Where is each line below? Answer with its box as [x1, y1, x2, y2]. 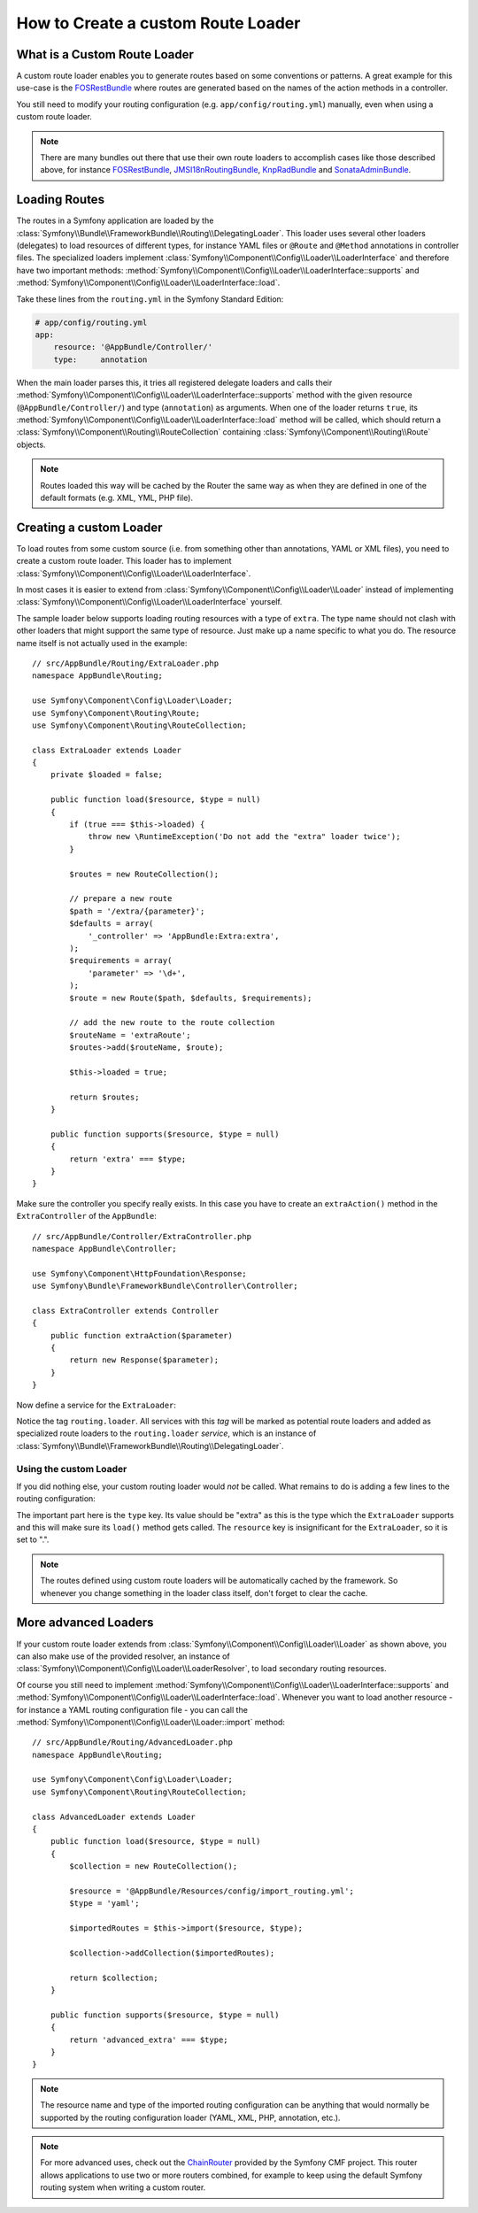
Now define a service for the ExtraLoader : [16, 1400, 177, 1410]
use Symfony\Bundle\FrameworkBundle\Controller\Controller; [32, 1281, 298, 1292]
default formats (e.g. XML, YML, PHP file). [40, 492, 194, 503]
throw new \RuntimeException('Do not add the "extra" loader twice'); [88, 832, 401, 842]
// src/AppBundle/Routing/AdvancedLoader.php [32, 1738, 234, 1747]
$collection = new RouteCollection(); [69, 1862, 238, 1871]
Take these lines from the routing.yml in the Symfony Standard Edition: [16, 293, 284, 305]
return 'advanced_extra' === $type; [69, 2034, 229, 2045]
